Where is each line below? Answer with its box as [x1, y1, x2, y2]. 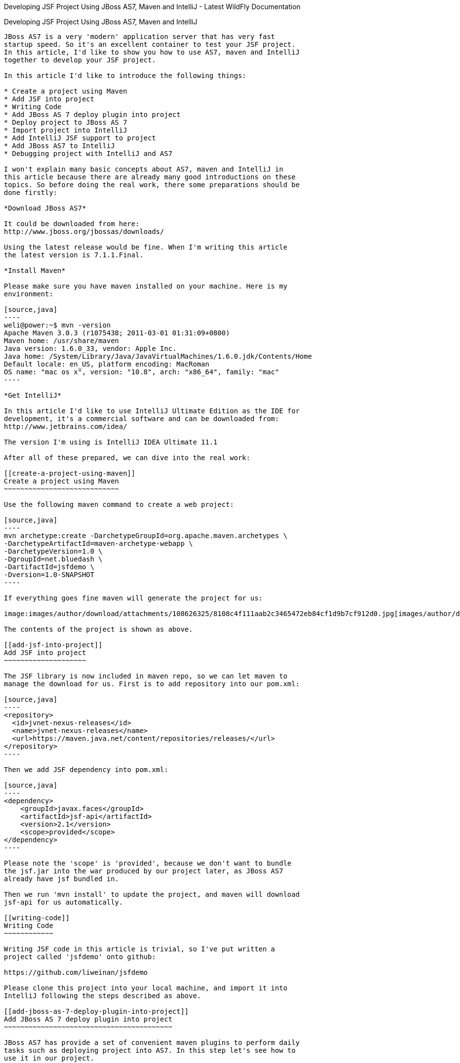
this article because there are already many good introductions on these [4, 173, 296, 181]
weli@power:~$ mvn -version [4, 321, 111, 329]
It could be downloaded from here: [4, 220, 140, 228]
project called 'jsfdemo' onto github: [4, 953, 156, 961]
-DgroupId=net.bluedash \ [4, 555, 103, 563]
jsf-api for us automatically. [4, 898, 123, 906]
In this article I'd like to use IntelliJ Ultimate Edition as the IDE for [4, 407, 300, 415]
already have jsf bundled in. [4, 875, 119, 883]
